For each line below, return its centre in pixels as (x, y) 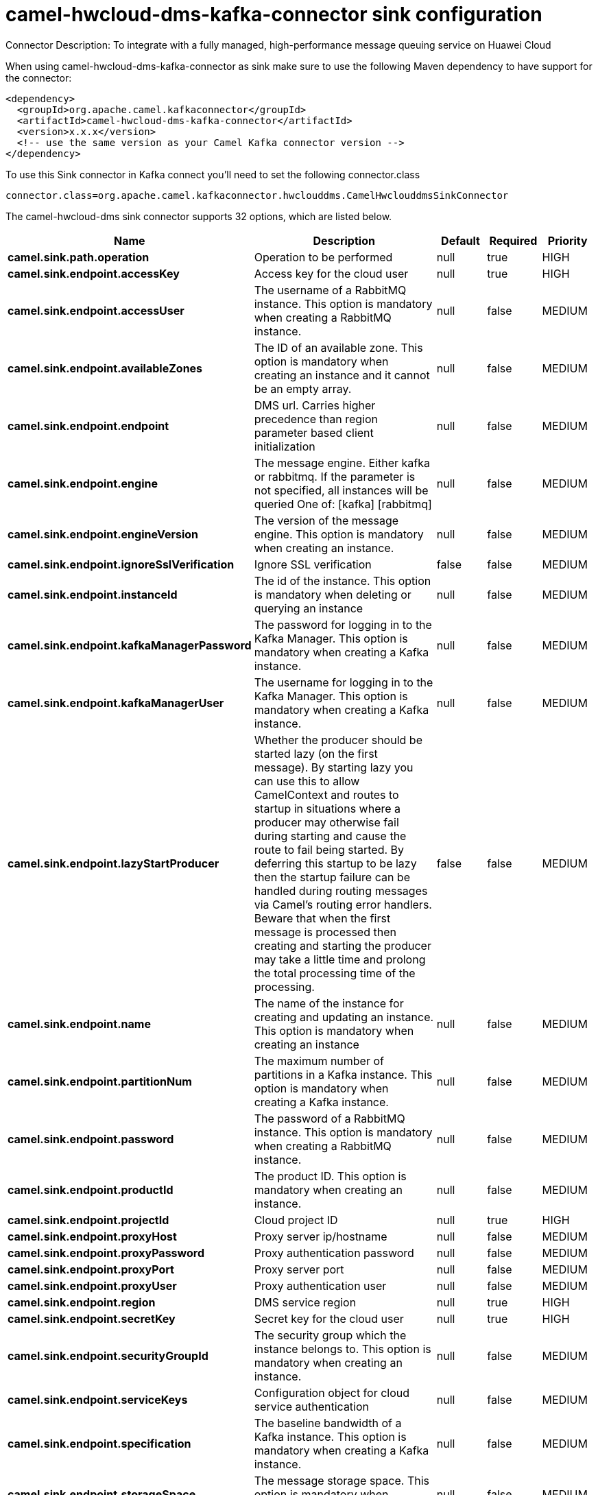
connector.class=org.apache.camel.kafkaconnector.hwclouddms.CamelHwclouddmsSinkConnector (257, 195)
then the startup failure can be (332, 877)
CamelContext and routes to (326, 794)
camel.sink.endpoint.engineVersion (103, 534)
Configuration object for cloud (332, 1392)
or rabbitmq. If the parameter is (335, 476)
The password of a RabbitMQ (330, 1118)
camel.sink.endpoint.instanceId (93, 594)
